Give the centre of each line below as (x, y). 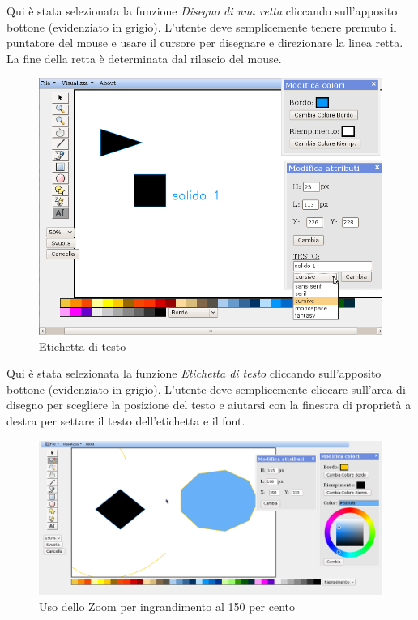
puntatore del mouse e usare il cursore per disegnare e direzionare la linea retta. (205, 43)
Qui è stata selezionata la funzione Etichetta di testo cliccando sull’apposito (194, 373)
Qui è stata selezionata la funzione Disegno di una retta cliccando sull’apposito (202, 11)
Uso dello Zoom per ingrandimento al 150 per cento (167, 606)
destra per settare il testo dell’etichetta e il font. (126, 421)
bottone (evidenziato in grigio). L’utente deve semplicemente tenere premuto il (202, 26)
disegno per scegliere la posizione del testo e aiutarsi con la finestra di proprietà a (209, 405)
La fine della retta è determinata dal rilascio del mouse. (144, 58)
